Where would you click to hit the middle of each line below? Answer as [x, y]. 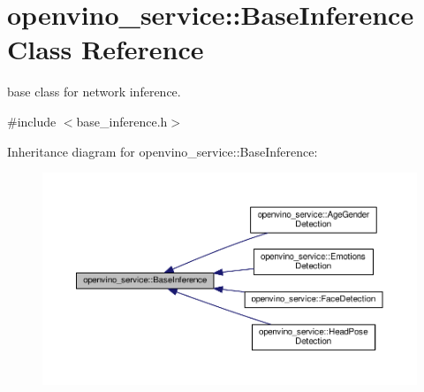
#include [32, 121]
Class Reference [106, 49]
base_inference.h [122, 121]
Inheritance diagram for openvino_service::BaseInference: [163, 151]
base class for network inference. [94, 92]
